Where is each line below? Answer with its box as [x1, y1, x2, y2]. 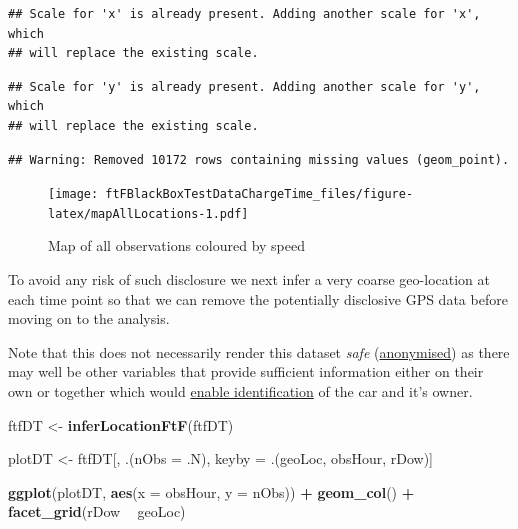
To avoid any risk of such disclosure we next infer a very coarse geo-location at [8, 269, 490, 290]
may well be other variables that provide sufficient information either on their [8, 361, 484, 382]
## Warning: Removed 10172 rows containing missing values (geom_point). [8, 152, 510, 167]
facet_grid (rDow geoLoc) [8, 501, 186, 522]
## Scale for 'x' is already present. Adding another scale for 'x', [8, 7, 481, 21]
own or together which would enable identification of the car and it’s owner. [8, 381, 473, 402]
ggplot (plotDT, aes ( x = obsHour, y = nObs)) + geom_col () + [8, 481, 415, 502]
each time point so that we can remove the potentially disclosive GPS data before [8, 288, 508, 309]
